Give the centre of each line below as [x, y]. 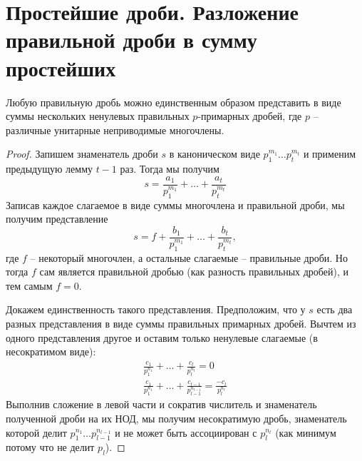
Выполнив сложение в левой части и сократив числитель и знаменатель [161, 404]
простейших [61, 67]
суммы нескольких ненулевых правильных [98, 116]
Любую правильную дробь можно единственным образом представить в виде [174, 102]
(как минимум [306, 432]
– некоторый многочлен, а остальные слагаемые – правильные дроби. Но [189, 257]
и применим [330, 154]
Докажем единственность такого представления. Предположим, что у [156, 309]
